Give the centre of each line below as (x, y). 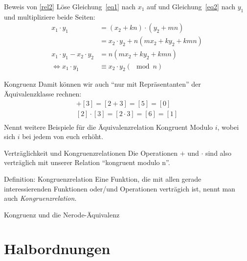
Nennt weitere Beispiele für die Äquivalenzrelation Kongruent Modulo (109, 127)
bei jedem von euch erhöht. (63, 136)
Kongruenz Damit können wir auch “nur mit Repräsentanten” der (102, 84)
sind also (218, 153)
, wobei (228, 127)
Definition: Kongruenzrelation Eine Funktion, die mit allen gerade (103, 178)
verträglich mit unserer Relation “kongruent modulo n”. (87, 162)
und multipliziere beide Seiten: (50, 16)
